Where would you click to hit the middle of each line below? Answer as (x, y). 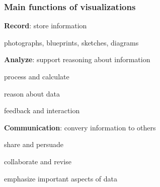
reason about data (32, 93)
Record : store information (46, 26)
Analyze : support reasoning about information (77, 59)
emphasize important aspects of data (61, 178)
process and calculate (37, 76)
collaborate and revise (38, 161)
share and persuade (34, 144)
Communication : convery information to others (80, 127)
